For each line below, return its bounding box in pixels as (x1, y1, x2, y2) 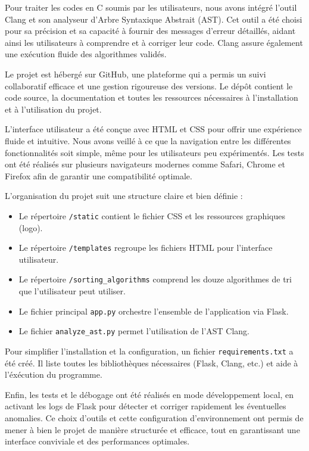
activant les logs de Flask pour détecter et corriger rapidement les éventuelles (5, 400, 286, 412)
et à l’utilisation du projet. (5, 102, 102, 115)
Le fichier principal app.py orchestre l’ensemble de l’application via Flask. (18, 304, 289, 317)
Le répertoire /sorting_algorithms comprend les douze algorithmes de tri (18, 273, 292, 285)
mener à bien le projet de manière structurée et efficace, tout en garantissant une (5, 423, 300, 436)
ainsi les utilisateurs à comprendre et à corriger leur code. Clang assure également (5, 36, 303, 48)
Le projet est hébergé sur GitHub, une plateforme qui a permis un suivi (5, 67, 266, 80)
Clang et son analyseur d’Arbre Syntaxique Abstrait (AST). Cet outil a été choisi (5, 13, 302, 25)
